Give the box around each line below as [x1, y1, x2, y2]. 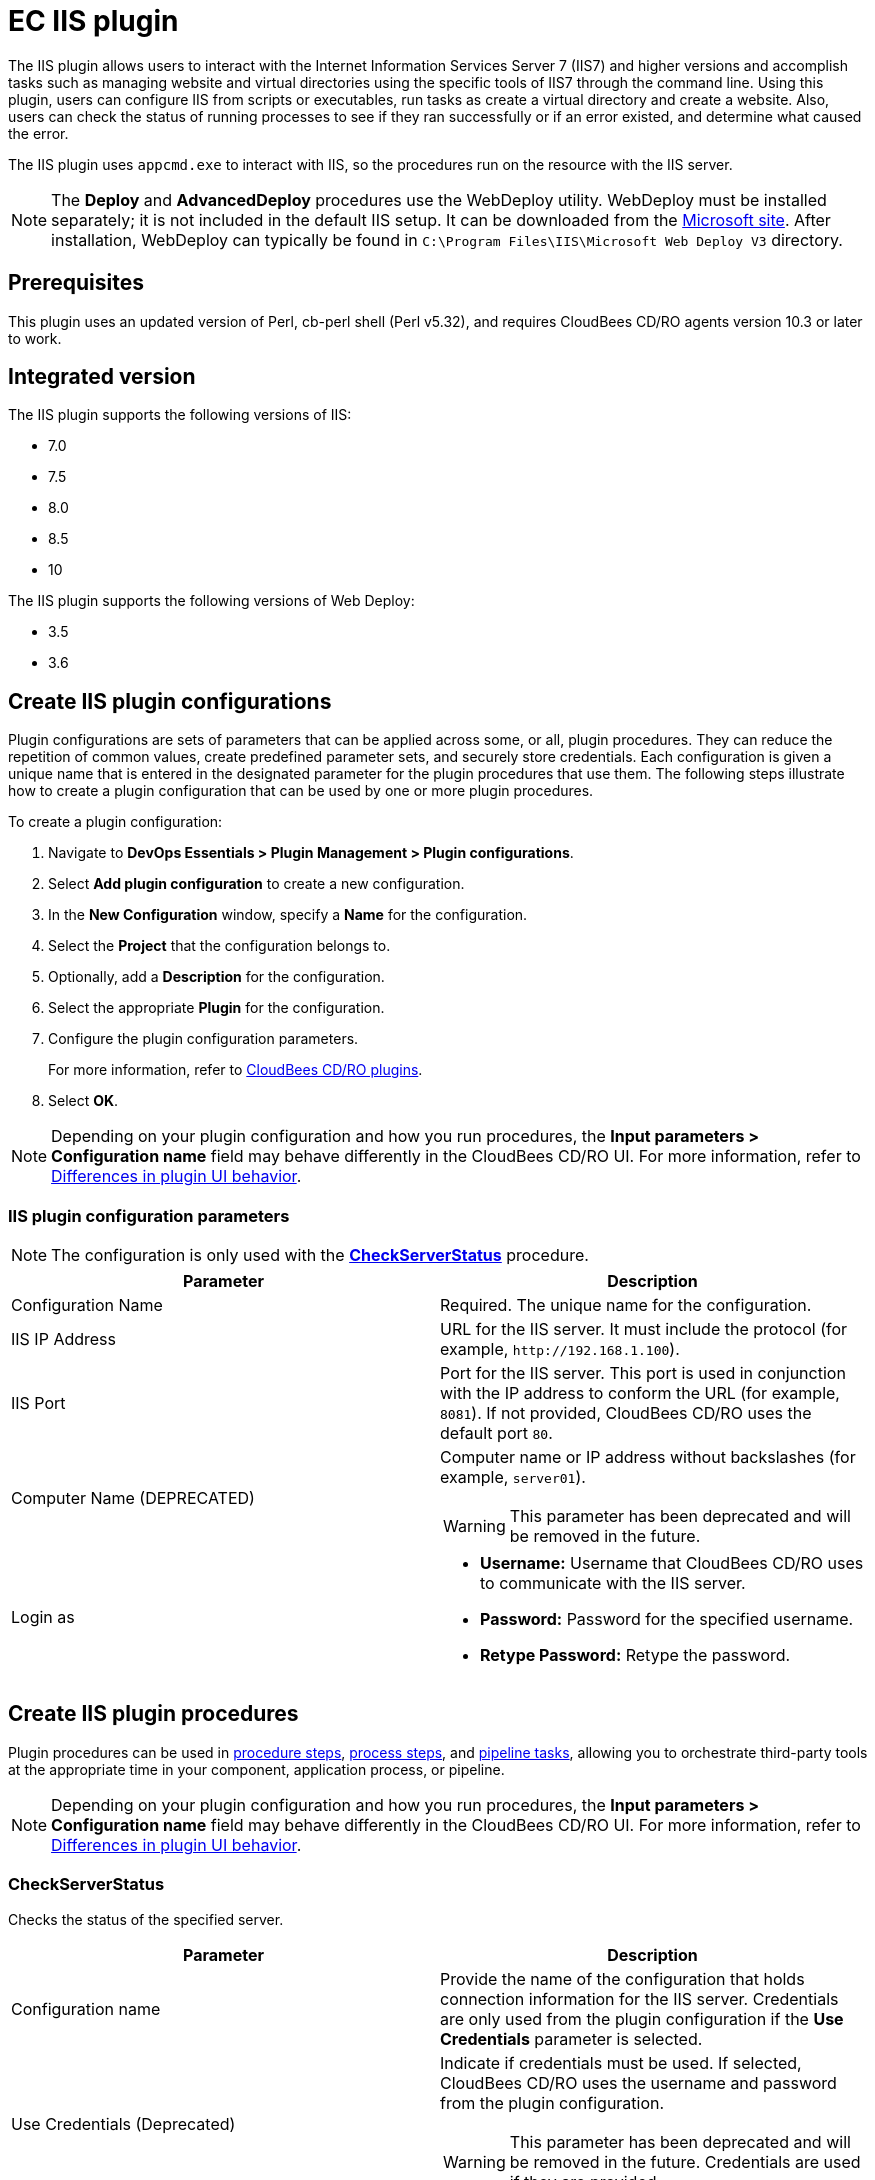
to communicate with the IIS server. [480, 1573, 746, 1594]
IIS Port [11, 1393, 66, 1414]
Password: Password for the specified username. [480, 1609, 854, 1630]
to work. [8, 329, 62, 347]
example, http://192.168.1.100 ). [440, 1339, 680, 1360]
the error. [8, 124, 69, 142]
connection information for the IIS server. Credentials [440, 1988, 839, 2009]
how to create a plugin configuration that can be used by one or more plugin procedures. [8, 782, 594, 800]
